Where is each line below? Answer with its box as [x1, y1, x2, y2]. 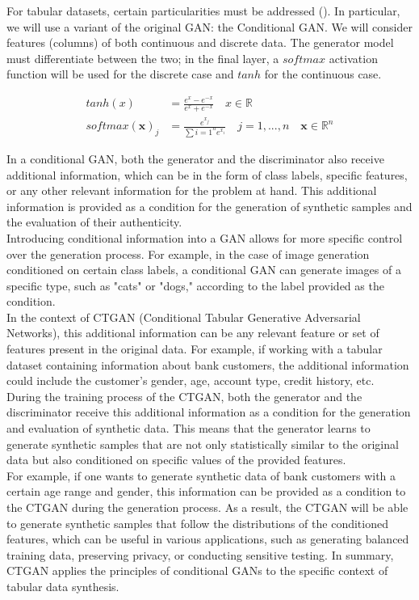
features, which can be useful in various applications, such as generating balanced [6, 530, 409, 547]
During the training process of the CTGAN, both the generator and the [6, 387, 362, 404]
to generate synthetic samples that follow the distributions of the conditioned [6, 514, 388, 531]
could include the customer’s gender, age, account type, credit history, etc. [6, 372, 375, 389]
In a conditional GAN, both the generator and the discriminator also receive [6, 150, 384, 167]
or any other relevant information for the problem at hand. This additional [6, 182, 377, 199]
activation [329, 49, 378, 66]
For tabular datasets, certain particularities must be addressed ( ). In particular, [6, 2, 400, 19]
